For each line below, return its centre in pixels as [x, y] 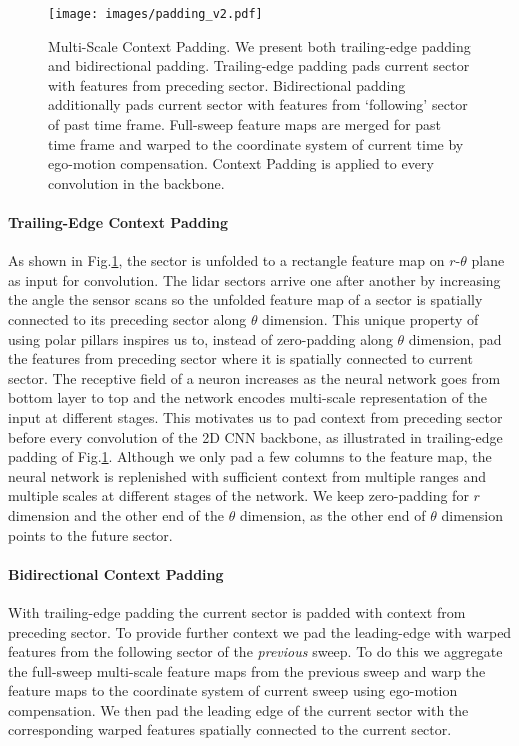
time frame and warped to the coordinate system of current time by [256, 143]
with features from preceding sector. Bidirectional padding [227, 84]
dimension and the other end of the [116, 514]
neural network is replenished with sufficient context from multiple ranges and [247, 475]
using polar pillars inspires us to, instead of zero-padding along [200, 338]
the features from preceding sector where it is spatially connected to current [240, 358]
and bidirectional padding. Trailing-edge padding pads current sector [259, 65]
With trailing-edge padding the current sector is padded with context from [237, 611]
